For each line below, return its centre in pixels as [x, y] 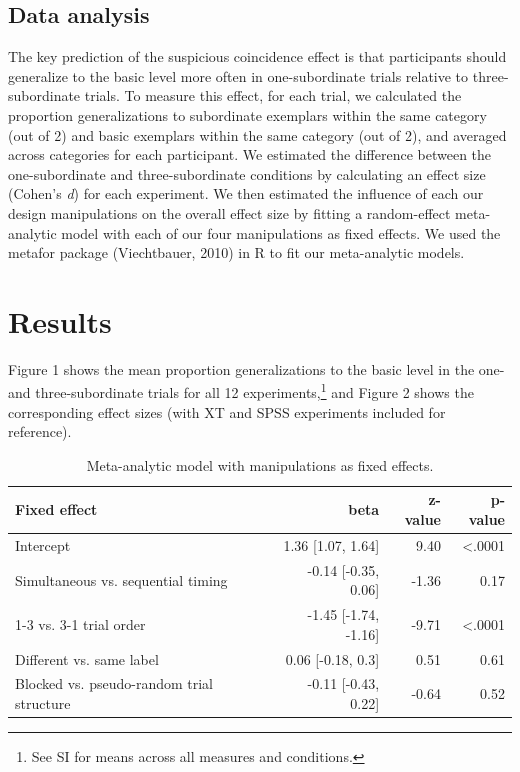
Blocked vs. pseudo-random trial [114, 683]
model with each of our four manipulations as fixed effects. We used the [281, 232]
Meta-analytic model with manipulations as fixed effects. [260, 464]
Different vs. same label [87, 658]
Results [60, 320]
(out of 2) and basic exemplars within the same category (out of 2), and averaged [257, 134]
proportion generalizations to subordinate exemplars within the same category [247, 114]
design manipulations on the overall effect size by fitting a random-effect [229, 212]
